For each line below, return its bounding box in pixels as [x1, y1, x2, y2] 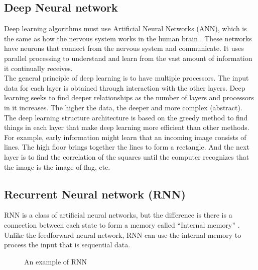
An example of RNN [24, 256, 87, 266]
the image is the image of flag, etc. [4, 161, 110, 172]
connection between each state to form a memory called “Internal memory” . [4, 219, 240, 230]
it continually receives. [4, 62, 73, 73]
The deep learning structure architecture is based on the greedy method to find [4, 112, 248, 122]
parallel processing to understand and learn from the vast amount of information [4, 52, 252, 63]
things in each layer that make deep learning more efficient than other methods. [4, 122, 249, 132]
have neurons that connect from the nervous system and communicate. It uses [4, 43, 244, 53]
